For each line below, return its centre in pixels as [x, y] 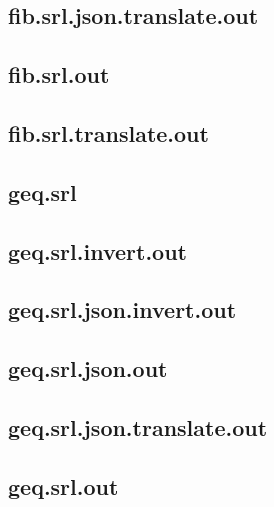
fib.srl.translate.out [108, 132]
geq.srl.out [63, 485]
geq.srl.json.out [88, 368]
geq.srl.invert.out [97, 250]
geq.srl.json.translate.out [138, 426]
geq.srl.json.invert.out [122, 309]
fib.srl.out [59, 74]
